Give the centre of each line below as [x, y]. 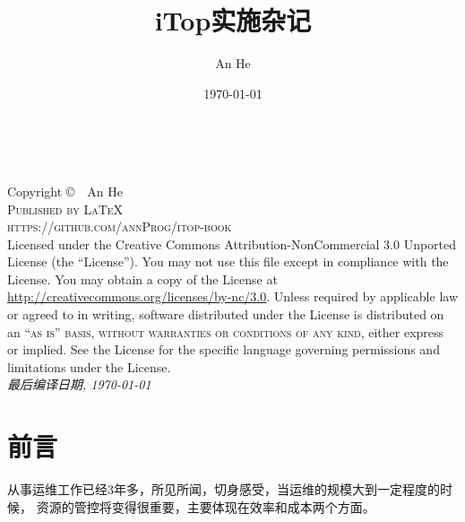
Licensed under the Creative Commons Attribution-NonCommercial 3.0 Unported [232, 244]
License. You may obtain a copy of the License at [142, 278]
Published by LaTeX [65, 209]
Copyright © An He [65, 191]
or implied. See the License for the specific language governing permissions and [224, 349]
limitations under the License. [89, 366]
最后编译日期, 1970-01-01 [79, 384]
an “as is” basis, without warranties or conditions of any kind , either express [226, 331]
